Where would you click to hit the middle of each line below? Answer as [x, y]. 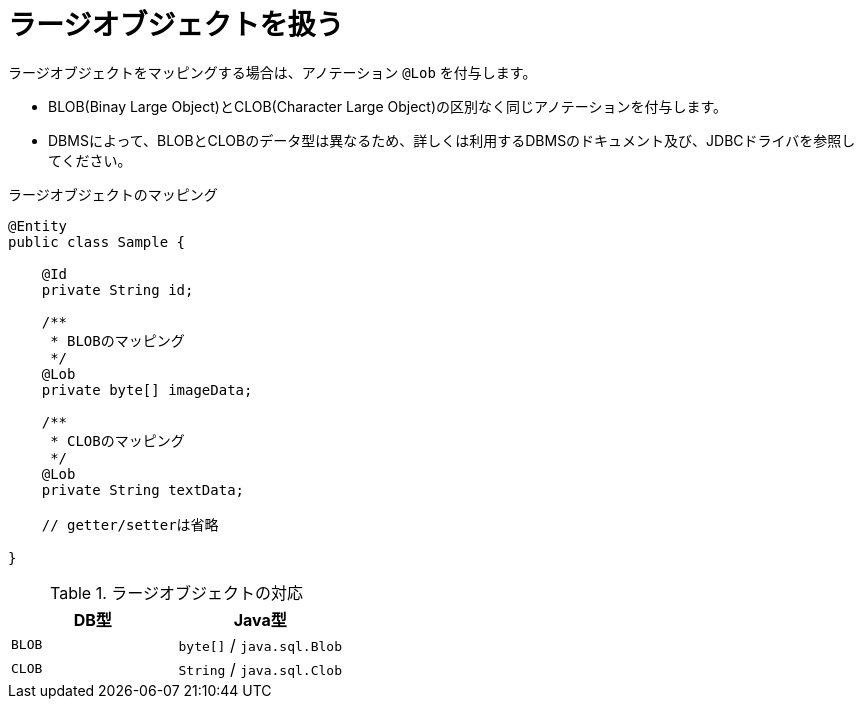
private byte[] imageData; [147, 389]
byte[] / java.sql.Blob [260, 644]
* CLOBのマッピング [117, 440]
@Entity [38, 225]
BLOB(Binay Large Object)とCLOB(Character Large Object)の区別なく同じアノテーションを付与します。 [388, 106]
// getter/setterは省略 [130, 524]
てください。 [90, 160]
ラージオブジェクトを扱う [176, 25]
